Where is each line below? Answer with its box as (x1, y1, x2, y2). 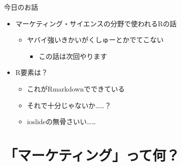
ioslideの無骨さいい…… (27, 116, 96, 127)
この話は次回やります (39, 51, 107, 61)
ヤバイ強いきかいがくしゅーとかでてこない (27, 35, 164, 45)
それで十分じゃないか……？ (27, 100, 111, 110)
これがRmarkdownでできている (27, 83, 125, 93)
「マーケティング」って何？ (4, 145, 180, 165)
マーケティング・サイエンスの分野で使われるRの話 (15, 18, 177, 28)
